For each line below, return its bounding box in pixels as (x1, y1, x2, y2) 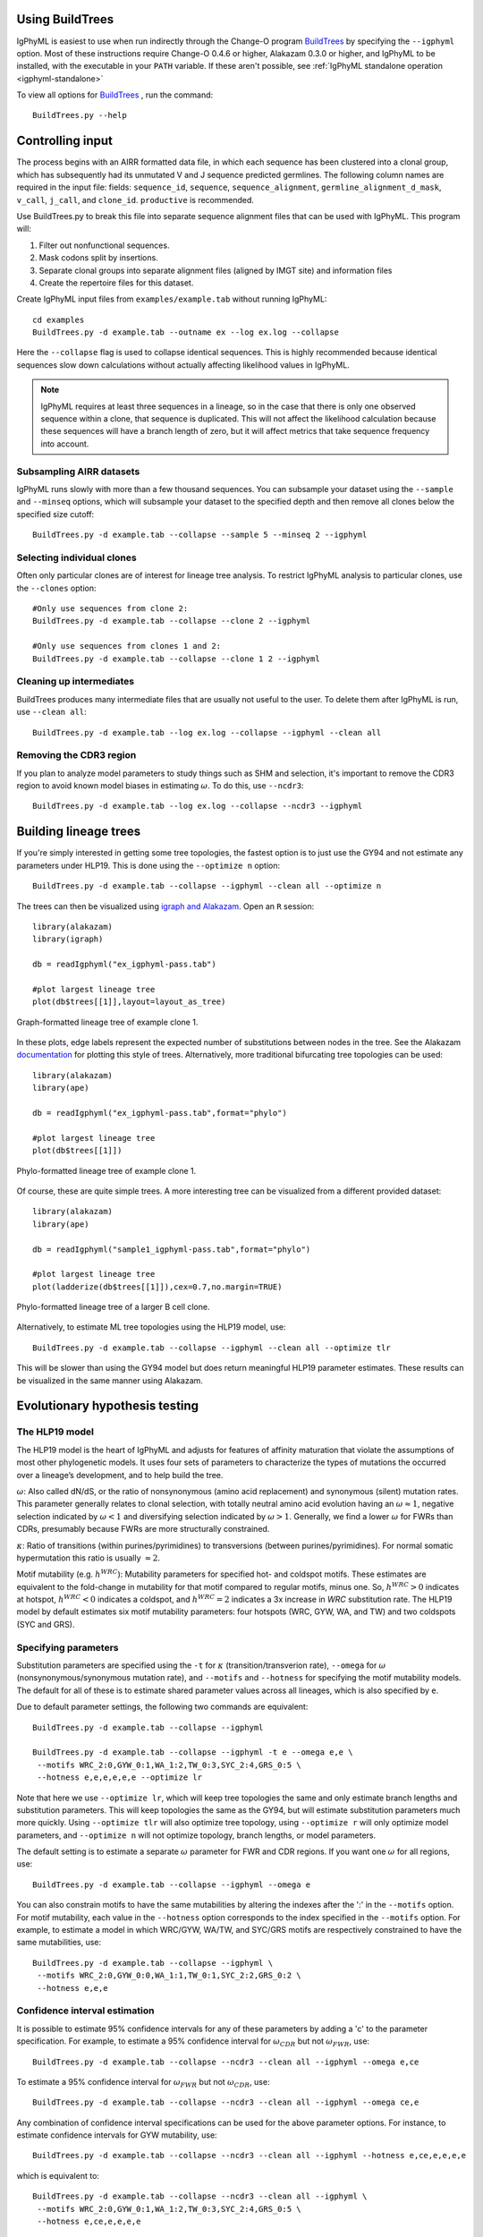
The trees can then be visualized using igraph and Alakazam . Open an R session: (16, 900, 315, 912)
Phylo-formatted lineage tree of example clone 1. (16, 1165, 197, 1176)
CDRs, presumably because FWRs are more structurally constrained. (16, 1524, 270, 1535)
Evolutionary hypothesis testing (16, 1399, 199, 1414)
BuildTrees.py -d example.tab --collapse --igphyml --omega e (32, 1879, 311, 1890)
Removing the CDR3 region (16, 749, 137, 761)
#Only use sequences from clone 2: (32, 604, 189, 614)
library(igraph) (32, 934, 104, 944)
